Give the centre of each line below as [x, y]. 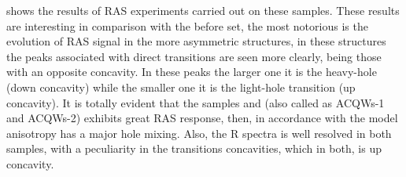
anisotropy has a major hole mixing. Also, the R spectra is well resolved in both [199, 133]
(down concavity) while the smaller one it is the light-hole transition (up [181, 87]
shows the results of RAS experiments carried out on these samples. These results [203, 10]
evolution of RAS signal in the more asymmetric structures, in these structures [196, 41]
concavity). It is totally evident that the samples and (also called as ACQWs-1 [196, 102]
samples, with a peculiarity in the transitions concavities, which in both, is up [194, 148]
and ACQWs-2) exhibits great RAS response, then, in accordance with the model [202, 118]
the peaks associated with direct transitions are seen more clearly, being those [194, 56]
